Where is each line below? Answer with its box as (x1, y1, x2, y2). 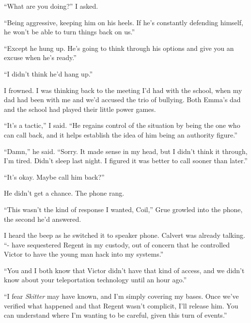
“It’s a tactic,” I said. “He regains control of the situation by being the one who (4, 120, 240, 130)
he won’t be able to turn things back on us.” (4, 27, 135, 37)
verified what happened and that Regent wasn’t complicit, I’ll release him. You (4, 300, 238, 310)
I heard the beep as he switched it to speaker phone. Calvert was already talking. (4, 230, 245, 240)
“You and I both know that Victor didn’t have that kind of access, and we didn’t (4, 265, 245, 275)
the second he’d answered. (4, 214, 81, 224)
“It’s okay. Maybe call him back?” (4, 171, 105, 182)
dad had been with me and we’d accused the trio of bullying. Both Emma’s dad (4, 94, 241, 105)
